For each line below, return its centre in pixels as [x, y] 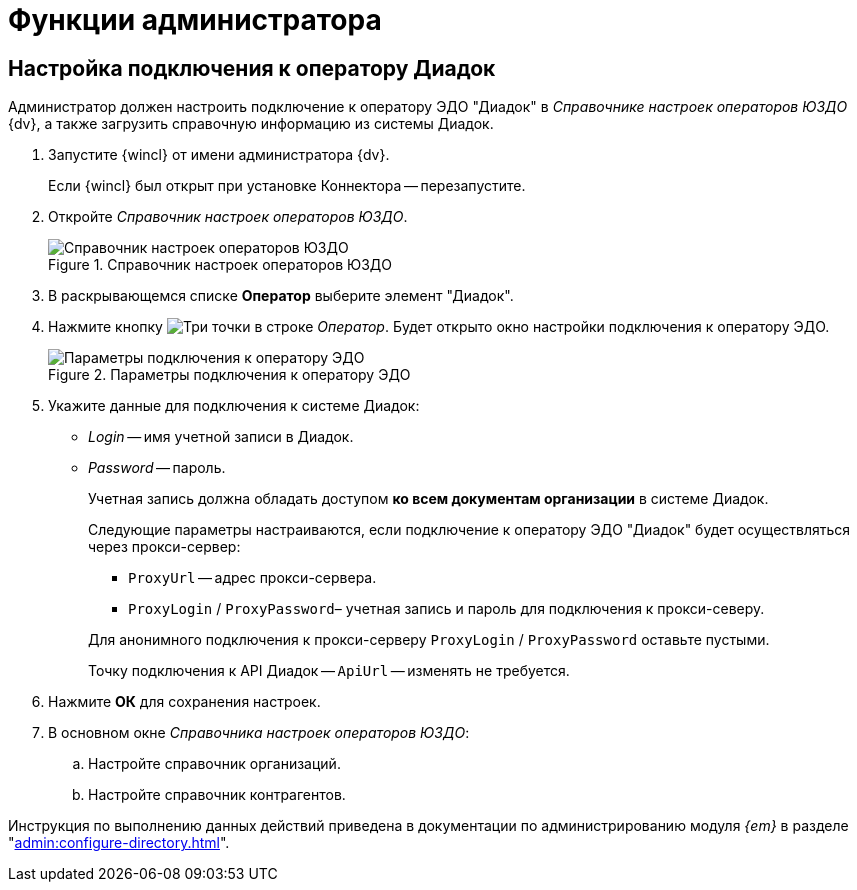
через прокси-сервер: [164, 547]
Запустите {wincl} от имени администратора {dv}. [219, 155]
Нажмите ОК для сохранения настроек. [184, 702]
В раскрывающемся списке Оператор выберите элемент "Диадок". [281, 296]
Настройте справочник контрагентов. [217, 795]
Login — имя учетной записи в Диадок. [221, 437]
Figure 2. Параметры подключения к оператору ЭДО [229, 375]
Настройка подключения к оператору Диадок [252, 68]
